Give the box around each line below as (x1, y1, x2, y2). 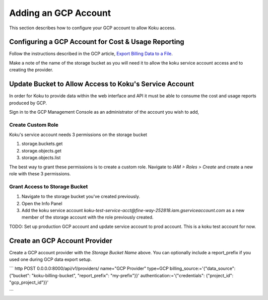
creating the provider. (9, 67, 54, 73)
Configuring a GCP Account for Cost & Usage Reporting (9, 38, 185, 46)
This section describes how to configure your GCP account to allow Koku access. (9, 25, 176, 31)
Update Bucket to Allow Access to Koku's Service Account (9, 80, 195, 88)
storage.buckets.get (21, 141, 63, 147)
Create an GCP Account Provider (9, 236, 113, 245)
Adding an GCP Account (9, 7, 111, 18)
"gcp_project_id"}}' (9, 280, 49, 286)
